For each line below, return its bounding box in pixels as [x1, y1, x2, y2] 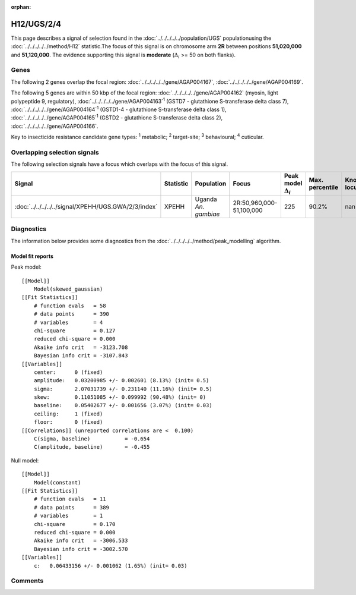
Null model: [11, 457, 39, 464]
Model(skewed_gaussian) [33, 286, 103, 292]
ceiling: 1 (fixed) [33, 410, 103, 417]
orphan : [11, 4, 31, 10]
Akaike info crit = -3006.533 [33, 537, 128, 544]
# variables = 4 [33, 319, 103, 326]
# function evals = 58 [33, 302, 106, 309]
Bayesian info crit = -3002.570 [33, 546, 128, 552]
